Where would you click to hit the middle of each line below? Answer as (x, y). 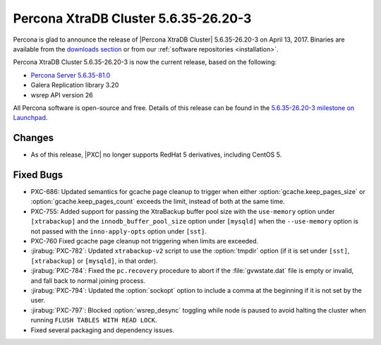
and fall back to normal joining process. (88, 280)
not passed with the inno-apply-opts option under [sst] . (119, 231)
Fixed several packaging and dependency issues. (102, 330)
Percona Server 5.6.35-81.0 (71, 75)
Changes (34, 138)
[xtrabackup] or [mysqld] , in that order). (94, 260)
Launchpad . (30, 118)
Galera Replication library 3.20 (75, 85)
